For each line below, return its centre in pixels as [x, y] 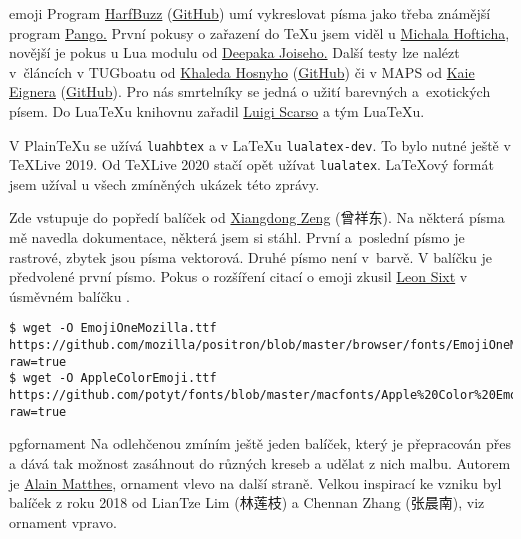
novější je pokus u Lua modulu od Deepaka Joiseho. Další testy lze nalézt [234, 52]
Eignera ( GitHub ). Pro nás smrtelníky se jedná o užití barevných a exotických [250, 91]
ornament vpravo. [63, 521]
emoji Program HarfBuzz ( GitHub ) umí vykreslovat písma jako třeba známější [250, 13]
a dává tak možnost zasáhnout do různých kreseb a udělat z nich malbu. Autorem [260, 462]
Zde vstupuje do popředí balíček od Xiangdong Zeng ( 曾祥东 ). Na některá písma [257, 217]
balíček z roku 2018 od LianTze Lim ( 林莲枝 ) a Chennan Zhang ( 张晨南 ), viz [247, 502]
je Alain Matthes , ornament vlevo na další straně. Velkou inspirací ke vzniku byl [255, 482]
